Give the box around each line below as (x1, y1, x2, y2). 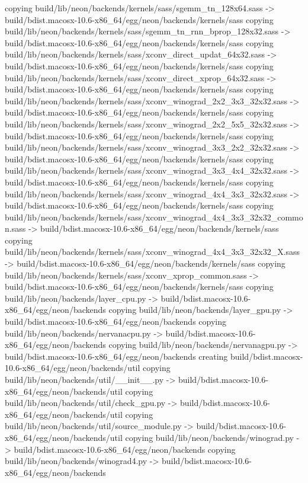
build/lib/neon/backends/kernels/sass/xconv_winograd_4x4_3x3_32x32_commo (5, 210, 303, 223)
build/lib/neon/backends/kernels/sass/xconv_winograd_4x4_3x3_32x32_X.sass (5, 245, 300, 258)
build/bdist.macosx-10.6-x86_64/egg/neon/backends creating (5, 350, 228, 362)
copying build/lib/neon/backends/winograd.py (125, 431, 294, 443)
